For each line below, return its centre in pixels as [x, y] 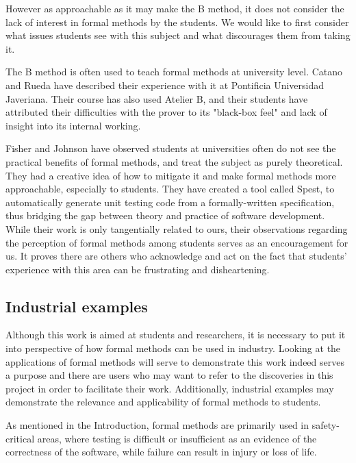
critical [20, 438]
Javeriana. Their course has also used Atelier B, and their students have [157, 98]
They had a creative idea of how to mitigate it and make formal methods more [171, 175]
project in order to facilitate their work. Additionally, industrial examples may [170, 388]
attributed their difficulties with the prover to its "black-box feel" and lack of [166, 112]
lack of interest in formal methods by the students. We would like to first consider [177, 22]
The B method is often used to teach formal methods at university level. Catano [174, 72]
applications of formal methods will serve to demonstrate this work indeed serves [175, 361]
